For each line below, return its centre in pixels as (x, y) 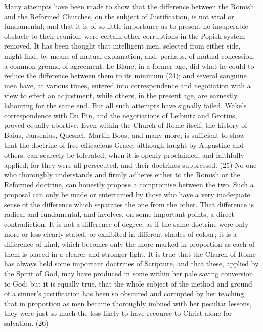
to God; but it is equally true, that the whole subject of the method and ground (128, 283)
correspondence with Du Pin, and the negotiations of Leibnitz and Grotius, (121, 115)
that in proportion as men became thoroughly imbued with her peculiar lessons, (128, 303)
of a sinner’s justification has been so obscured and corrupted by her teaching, (125, 293)
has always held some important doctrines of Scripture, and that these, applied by (131, 264)
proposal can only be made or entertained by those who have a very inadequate (127, 194)
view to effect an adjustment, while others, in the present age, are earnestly (121, 95)
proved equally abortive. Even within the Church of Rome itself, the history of (126, 125)
